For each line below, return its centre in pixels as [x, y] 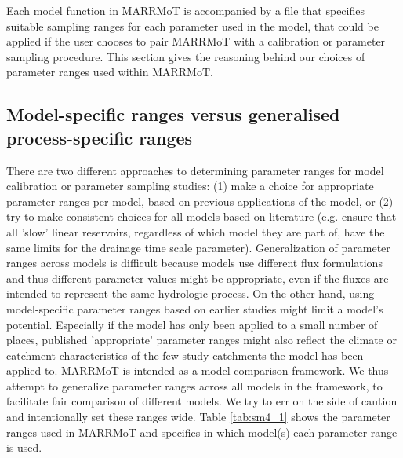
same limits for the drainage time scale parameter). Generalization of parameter [198, 247]
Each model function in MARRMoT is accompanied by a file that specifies [185, 10]
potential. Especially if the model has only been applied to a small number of [192, 324]
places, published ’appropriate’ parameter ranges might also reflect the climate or [201, 340]
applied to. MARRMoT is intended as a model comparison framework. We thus [198, 370]
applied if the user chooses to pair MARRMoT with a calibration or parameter [196, 41]
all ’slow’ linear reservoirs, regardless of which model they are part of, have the [196, 231]
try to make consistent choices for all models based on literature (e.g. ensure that [201, 216]
